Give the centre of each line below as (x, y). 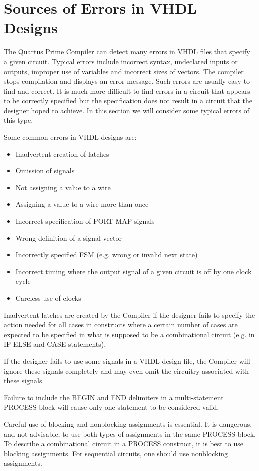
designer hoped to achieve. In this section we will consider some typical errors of (127, 110)
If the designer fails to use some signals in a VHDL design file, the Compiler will (127, 360)
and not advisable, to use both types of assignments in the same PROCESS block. (130, 433)
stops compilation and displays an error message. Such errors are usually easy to (127, 81)
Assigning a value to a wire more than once (82, 204)
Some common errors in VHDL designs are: (70, 137)
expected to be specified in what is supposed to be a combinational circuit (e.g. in (129, 334)
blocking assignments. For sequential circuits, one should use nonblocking (116, 453)
